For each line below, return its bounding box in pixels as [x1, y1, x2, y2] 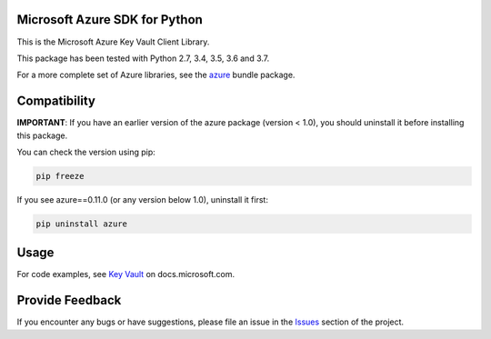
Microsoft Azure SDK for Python [16, 12, 204, 27]
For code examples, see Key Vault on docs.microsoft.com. [16, 269, 235, 280]
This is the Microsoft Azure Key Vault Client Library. [16, 36, 210, 47]
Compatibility [16, 94, 95, 109]
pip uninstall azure [35, 218, 127, 229]
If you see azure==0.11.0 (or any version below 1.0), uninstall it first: [16, 194, 268, 204]
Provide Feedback [16, 293, 122, 308]
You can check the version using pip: [16, 146, 156, 157]
